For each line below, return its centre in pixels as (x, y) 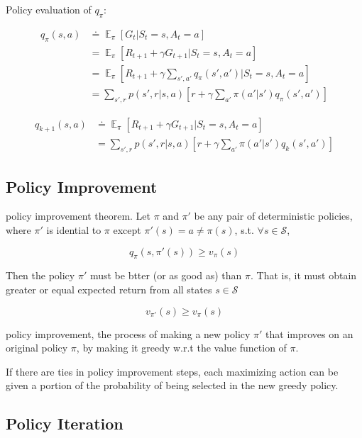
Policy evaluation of (49, 9)
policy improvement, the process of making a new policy (128, 333)
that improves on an (309, 333)
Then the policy (40, 275)
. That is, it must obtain (303, 275)
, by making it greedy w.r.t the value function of (181, 348)
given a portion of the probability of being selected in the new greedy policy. (172, 385)
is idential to (74, 229)
